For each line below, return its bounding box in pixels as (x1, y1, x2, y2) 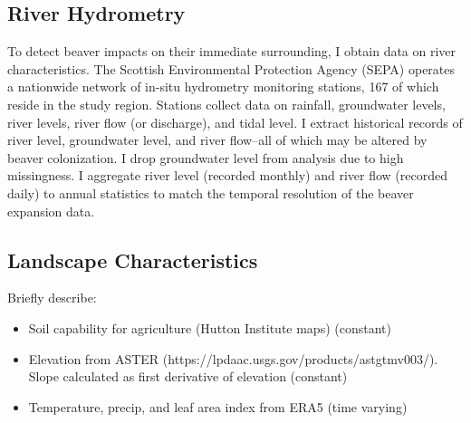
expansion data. (7, 201, 95, 220)
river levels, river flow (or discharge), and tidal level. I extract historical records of (7, 112, 463, 131)
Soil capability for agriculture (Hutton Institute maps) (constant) (28, 318, 391, 337)
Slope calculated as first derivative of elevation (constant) (28, 367, 348, 386)
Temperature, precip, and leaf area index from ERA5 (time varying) (28, 397, 408, 416)
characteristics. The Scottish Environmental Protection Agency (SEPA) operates (7, 59, 456, 78)
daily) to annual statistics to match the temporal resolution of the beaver (7, 183, 414, 202)
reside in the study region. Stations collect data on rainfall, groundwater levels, (7, 94, 446, 113)
